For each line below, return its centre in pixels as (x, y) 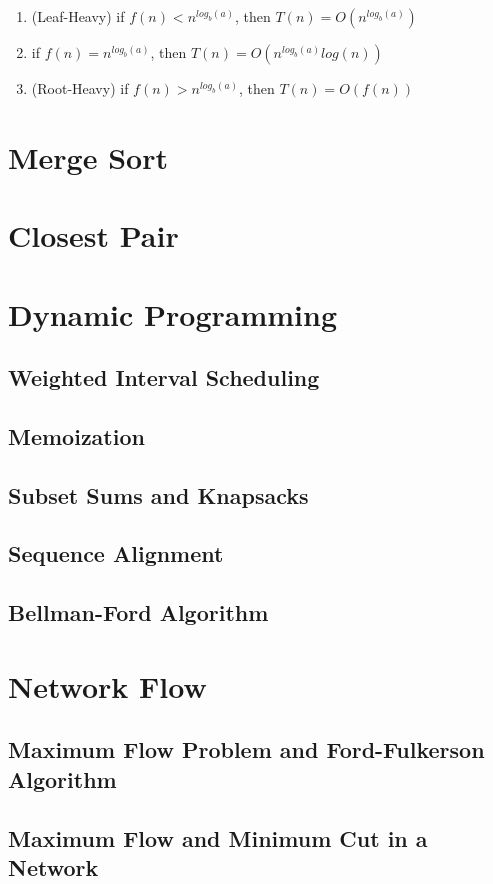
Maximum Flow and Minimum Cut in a (218, 837)
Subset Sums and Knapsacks (158, 494)
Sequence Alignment (116, 553)
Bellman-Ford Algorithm (138, 612)
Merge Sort (88, 156)
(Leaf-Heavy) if (78, 16)
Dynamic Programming (173, 313)
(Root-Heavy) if (80, 88)
